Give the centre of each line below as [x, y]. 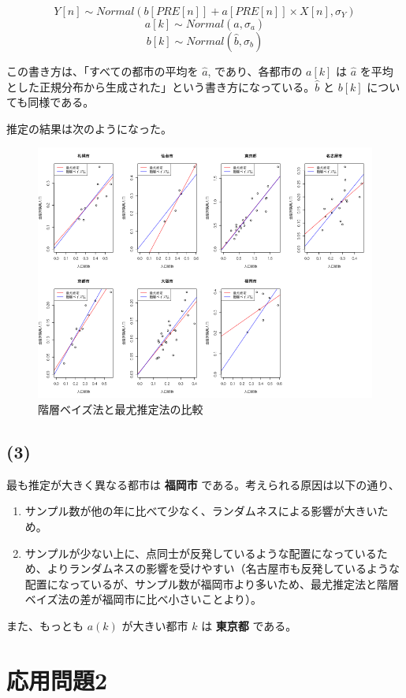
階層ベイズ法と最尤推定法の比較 [121, 408]
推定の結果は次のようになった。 [89, 128]
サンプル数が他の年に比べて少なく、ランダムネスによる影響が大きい [201, 511]
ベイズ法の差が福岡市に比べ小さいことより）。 [143, 599]
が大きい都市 [155, 625]
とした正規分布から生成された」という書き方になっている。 [161, 86]
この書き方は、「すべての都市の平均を [102, 71]
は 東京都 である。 [249, 625]
